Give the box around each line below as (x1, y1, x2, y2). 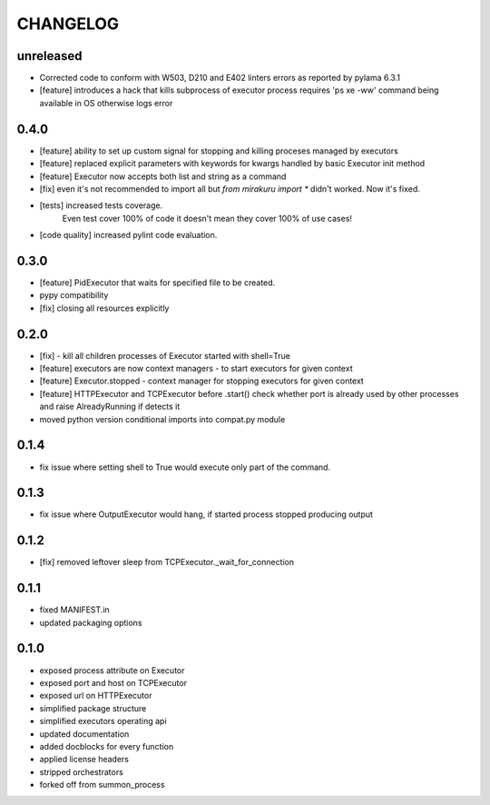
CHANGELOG (16, 14, 120, 34)
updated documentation (39, 728, 130, 740)
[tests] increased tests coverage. (39, 200, 163, 211)
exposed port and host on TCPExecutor (39, 677, 188, 688)
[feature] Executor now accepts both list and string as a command (39, 171, 287, 182)
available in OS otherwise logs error (39, 97, 173, 108)
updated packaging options (39, 617, 142, 628)
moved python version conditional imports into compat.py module (39, 413, 286, 424)
